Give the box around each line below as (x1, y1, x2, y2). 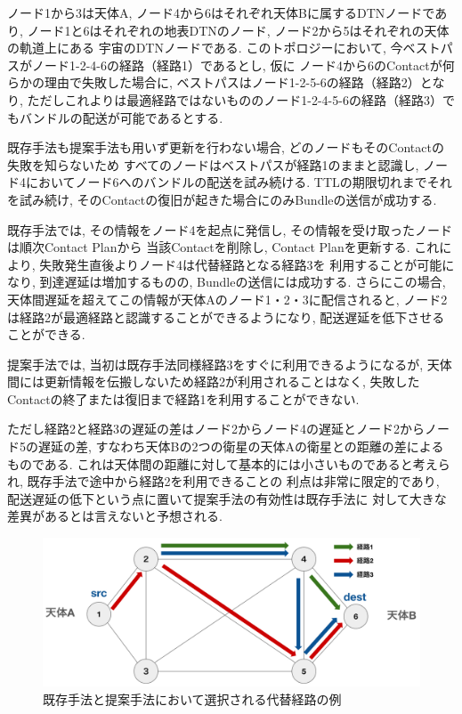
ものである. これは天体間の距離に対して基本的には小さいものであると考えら (7, 454, 450, 473)
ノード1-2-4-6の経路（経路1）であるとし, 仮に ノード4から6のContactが (31, 55, 442, 74)
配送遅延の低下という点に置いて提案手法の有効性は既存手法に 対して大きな (7, 489, 447, 507)
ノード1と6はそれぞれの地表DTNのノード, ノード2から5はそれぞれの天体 (27, 20, 450, 39)
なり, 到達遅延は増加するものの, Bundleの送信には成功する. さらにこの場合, (7, 272, 446, 291)
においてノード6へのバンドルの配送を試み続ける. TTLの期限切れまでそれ (25, 173, 452, 191)
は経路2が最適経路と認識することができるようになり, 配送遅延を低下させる (7, 307, 445, 326)
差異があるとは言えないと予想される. (7, 507, 223, 525)
